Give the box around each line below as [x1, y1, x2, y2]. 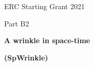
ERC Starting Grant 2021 [4, 1, 85, 11]
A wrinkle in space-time [4, 35, 90, 46]
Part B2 [4, 18, 29, 28]
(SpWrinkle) [4, 52, 49, 62]
